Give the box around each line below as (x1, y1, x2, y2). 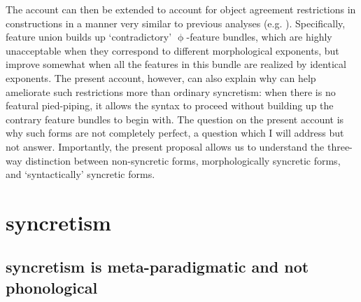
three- (327, 139, 353, 153)
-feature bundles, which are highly (186, 29, 332, 44)
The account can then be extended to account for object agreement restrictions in (6, 2, 356, 16)
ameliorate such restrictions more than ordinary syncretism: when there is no (6, 84, 336, 99)
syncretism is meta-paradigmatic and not (6, 256, 309, 277)
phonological (6, 276, 98, 298)
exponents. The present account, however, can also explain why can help (6, 70, 316, 85)
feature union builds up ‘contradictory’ (6, 29, 172, 44)
